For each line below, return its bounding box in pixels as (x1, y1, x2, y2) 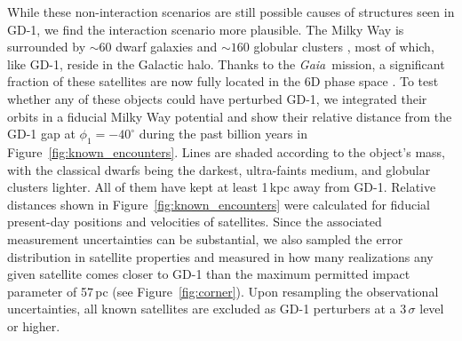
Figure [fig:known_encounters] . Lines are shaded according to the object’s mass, (7, 142, 445, 161)
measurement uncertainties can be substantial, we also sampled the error (7, 229, 403, 248)
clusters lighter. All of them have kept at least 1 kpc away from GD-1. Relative (7, 178, 436, 196)
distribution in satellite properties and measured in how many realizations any (7, 247, 434, 266)
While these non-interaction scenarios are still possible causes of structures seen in (7, 3, 455, 20)
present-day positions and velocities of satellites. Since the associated (7, 212, 382, 231)
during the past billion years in (139, 124, 307, 143)
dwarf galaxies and (115, 37, 218, 56)
